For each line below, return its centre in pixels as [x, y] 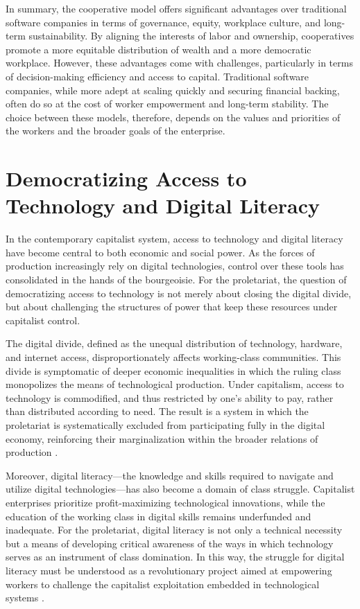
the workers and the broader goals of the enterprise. [115, 131]
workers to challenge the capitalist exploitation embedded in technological [163, 584]
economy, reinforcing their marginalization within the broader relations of [162, 438]
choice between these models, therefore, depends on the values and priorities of [173, 117]
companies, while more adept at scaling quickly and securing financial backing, [173, 90]
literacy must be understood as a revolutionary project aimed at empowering [169, 570]
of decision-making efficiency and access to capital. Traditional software [157, 76]
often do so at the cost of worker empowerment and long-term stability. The [167, 104]
